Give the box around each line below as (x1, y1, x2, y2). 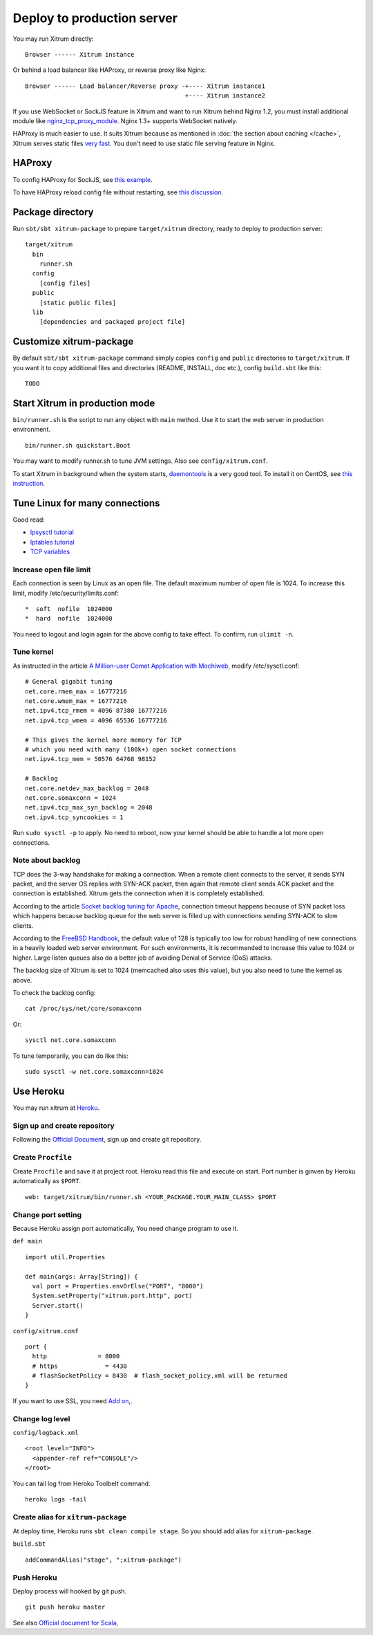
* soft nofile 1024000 (25, 605, 113, 612)
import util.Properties (25, 1253, 106, 1261)
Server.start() (32, 1301, 84, 1309)
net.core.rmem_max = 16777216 (25, 687, 128, 695)
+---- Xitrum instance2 (184, 92, 266, 100)
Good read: (12, 515, 45, 524)
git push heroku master (25, 1603, 106, 1611)
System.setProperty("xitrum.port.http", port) (32, 1292, 193, 1300)
